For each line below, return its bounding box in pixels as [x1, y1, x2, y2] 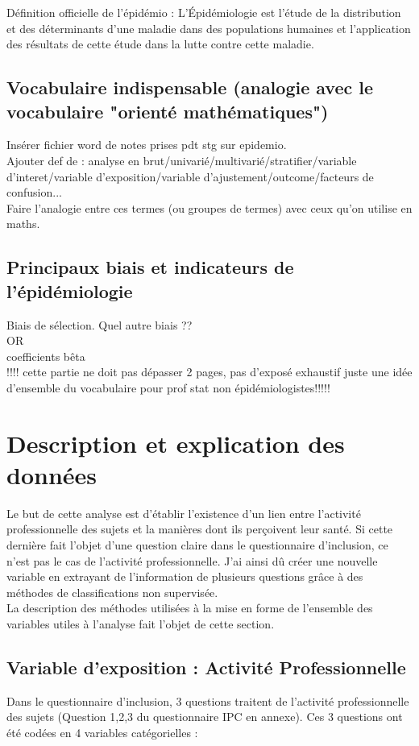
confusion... [6, 184, 62, 201]
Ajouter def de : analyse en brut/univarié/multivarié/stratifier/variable [6, 151, 357, 168]
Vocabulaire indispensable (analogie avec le [6, 75, 374, 100]
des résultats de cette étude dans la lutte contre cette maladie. [6, 35, 314, 52]
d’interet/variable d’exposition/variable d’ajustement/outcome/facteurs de [6, 168, 374, 184]
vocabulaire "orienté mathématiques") [6, 98, 329, 123]
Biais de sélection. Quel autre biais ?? [6, 316, 193, 333]
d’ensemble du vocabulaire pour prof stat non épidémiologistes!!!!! [6, 379, 330, 396]
